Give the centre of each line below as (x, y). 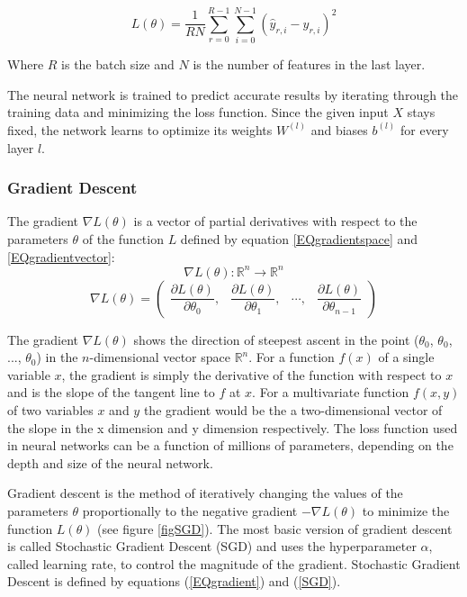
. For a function (292, 357)
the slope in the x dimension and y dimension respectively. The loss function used (233, 427)
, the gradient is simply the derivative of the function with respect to (251, 374)
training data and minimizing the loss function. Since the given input (198, 112)
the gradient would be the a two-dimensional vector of (293, 409)
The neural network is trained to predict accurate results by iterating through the (233, 94)
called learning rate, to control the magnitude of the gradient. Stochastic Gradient (234, 563)
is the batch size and (118, 64)
